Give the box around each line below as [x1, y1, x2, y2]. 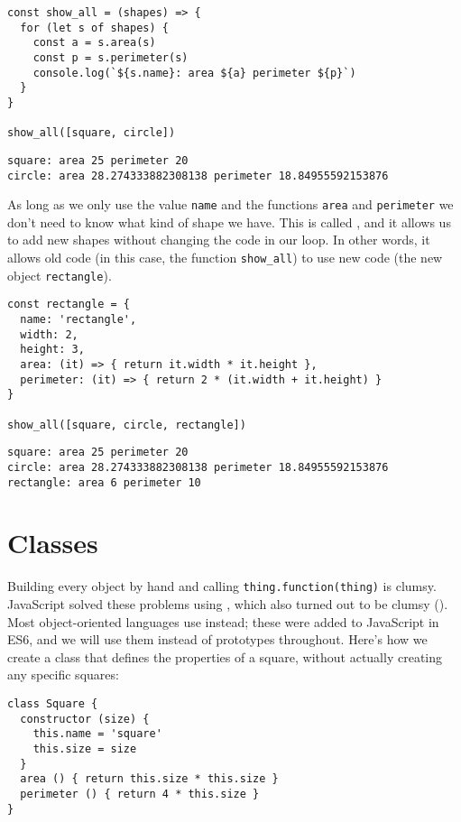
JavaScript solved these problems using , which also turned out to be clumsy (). [7, 595, 448, 614]
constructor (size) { [20, 712, 150, 725]
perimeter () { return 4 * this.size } [20, 787, 260, 800]
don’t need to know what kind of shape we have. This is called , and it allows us [7, 212, 451, 231]
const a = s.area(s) [32, 36, 156, 50]
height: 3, [20, 343, 85, 356]
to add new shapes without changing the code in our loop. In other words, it [7, 230, 430, 249]
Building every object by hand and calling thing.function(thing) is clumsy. [7, 577, 437, 596]
